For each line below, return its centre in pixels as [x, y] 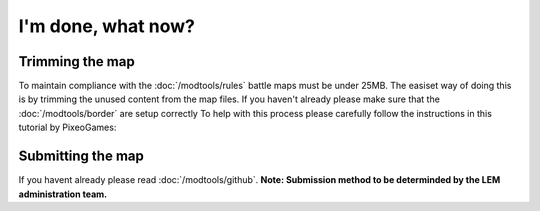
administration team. [63, 194]
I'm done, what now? [106, 26]
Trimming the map [76, 61]
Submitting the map [81, 156]
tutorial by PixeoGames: [67, 127]
